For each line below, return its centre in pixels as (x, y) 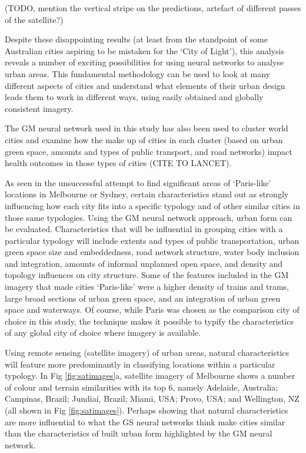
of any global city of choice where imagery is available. (103, 333)
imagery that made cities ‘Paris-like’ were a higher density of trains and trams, (147, 287)
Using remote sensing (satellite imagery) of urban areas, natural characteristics (147, 353)
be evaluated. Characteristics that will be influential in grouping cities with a (144, 229)
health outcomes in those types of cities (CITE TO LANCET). (118, 163)
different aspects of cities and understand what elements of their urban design (145, 85)
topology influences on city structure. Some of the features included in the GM (147, 275)
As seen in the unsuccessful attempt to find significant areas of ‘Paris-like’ (138, 182)
